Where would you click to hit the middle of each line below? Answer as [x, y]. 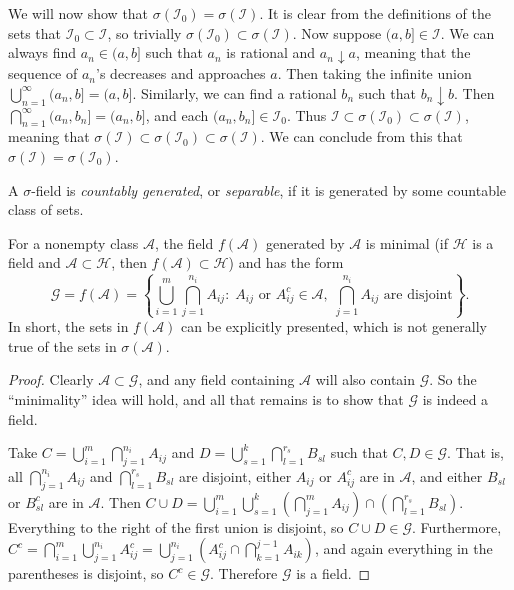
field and [34, 262]
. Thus [306, 114]
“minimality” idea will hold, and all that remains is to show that [206, 398]
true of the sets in [62, 345]
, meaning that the [413, 52]
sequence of [43, 73]
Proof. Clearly [51, 379]
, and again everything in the [403, 548]
